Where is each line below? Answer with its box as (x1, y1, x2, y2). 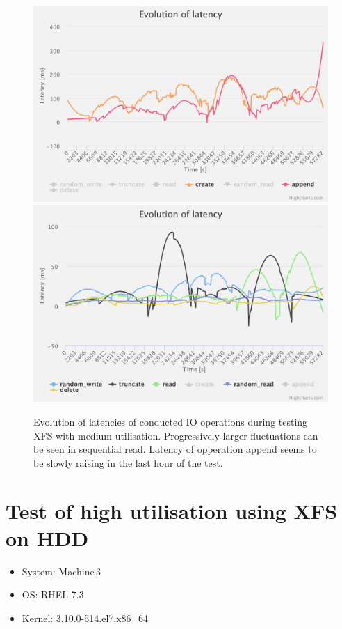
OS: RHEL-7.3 (22, 587, 84, 602)
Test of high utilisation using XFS (6, 496, 338, 525)
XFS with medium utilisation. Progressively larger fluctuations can (33, 428, 318, 442)
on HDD (6, 523, 89, 552)
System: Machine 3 (22, 564, 101, 578)
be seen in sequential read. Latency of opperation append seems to (33, 442, 317, 456)
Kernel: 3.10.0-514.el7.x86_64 (22, 610, 149, 625)
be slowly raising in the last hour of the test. (33, 455, 223, 469)
